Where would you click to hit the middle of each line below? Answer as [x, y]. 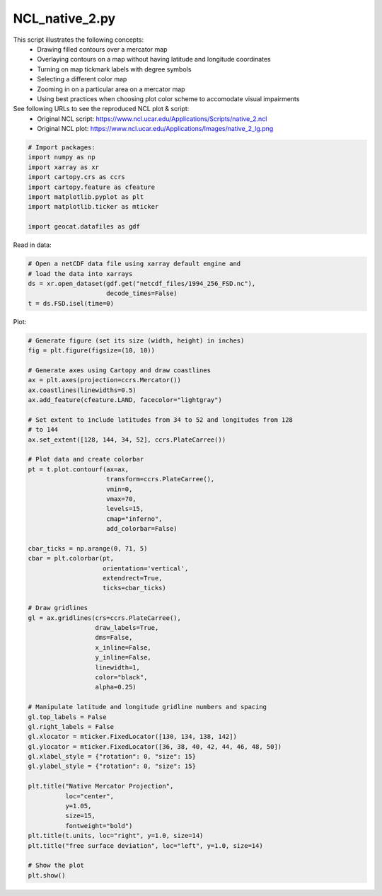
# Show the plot [56, 866]
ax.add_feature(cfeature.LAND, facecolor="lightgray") [125, 400]
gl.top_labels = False [67, 717]
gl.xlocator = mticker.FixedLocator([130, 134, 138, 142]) [132, 737]
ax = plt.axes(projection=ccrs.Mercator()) [105, 380]
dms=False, [114, 638]
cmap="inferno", [134, 519]
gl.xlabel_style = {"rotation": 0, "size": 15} [112, 757]
